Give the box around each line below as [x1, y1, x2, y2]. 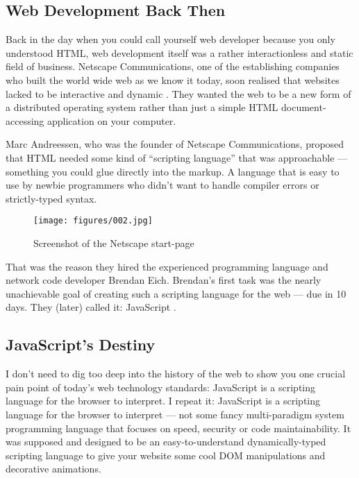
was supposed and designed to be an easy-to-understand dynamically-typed [6, 434, 326, 449]
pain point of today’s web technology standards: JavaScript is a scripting [6, 379, 316, 394]
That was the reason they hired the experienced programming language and [6, 259, 328, 273]
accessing [6, 113, 44, 128]
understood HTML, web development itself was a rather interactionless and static [6, 45, 353, 60]
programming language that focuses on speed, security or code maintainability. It [6, 420, 351, 435]
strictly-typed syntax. [6, 191, 97, 205]
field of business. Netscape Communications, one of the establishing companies [6, 59, 340, 74]
